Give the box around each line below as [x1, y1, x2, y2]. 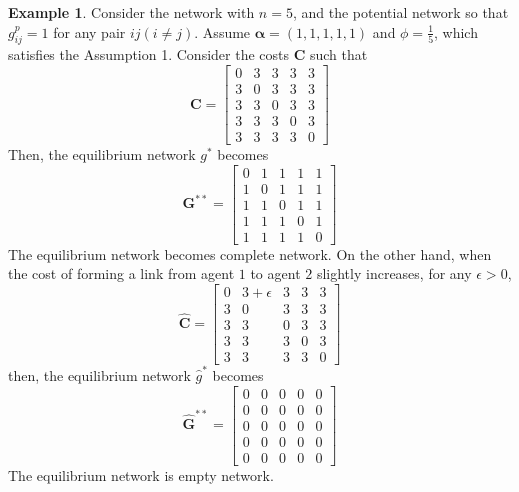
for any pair [53, 21, 126, 42]
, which [434, 21, 478, 42]
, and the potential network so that [292, 2, 509, 22]
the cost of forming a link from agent [8, 263, 235, 284]
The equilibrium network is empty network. [8, 464, 274, 485]
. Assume [194, 21, 251, 42]
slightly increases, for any [316, 263, 472, 284]
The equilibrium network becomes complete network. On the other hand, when [8, 243, 492, 264]
